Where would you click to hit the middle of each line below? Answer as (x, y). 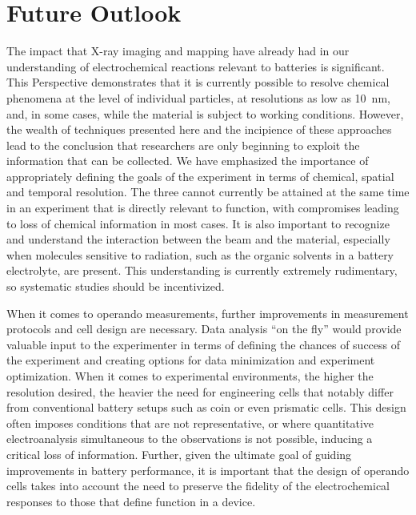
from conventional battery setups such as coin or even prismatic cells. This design (206, 407)
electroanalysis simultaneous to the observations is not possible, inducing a (190, 439)
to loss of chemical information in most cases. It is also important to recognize (198, 223)
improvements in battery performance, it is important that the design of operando (208, 470)
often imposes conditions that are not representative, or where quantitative (190, 422)
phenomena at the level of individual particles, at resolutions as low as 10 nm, (198, 97)
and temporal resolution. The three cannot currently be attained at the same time (208, 192)
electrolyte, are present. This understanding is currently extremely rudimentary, (202, 270)
